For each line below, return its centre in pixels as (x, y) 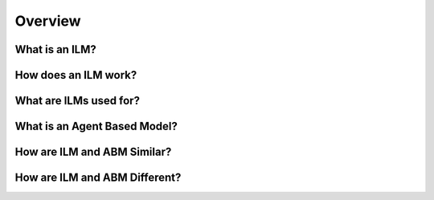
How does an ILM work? (76, 75)
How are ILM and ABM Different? (98, 178)
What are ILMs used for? (78, 101)
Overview (48, 21)
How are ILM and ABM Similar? (93, 152)
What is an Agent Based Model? (96, 127)
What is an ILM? (55, 49)
